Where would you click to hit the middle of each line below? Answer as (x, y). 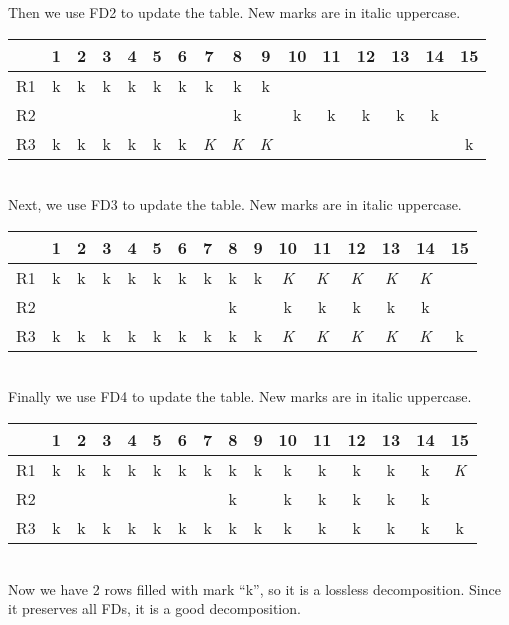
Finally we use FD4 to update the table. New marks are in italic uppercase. (240, 396)
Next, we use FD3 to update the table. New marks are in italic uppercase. (235, 204)
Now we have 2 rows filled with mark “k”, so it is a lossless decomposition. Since (254, 588)
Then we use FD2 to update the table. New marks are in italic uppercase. (234, 12)
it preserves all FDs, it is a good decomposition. (154, 608)
